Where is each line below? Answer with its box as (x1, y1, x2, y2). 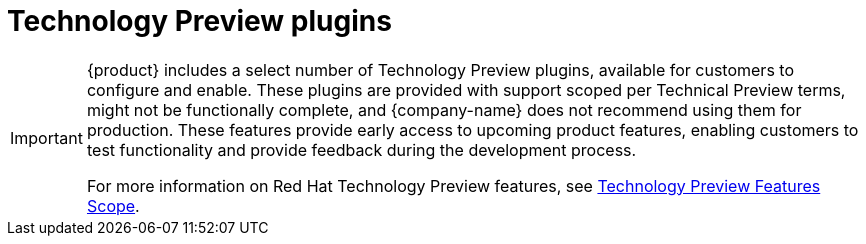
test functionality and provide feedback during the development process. (86, 139, 637, 160)
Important (10, 127, 83, 148)
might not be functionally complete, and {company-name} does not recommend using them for (86, 99, 802, 120)
